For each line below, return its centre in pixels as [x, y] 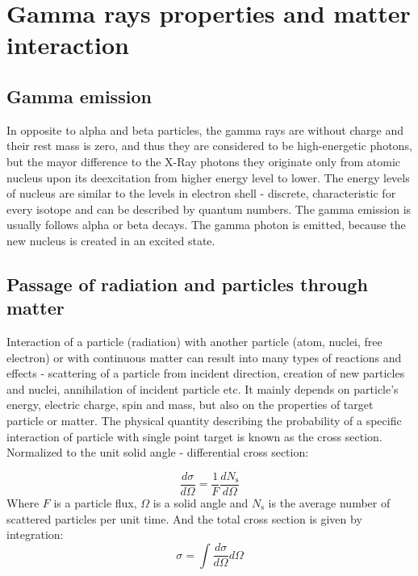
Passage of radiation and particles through [187, 284]
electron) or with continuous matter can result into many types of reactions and [204, 357]
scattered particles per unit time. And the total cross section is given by [184, 518]
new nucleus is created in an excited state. [111, 240]
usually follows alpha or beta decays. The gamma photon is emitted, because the [206, 225]
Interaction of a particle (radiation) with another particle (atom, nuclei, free [194, 342]
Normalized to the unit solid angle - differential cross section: [158, 452]
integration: [35, 534]
